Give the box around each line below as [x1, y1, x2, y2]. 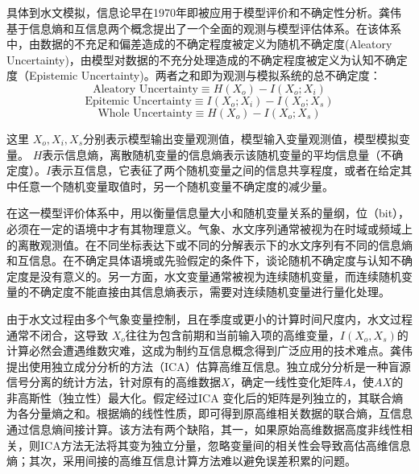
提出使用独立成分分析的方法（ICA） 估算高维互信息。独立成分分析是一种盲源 [6, 357, 411, 374]
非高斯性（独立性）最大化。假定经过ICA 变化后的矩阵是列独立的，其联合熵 [6, 389, 404, 406]
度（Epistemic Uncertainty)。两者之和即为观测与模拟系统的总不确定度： [6, 67, 381, 84]
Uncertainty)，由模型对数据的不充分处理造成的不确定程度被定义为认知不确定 [6, 51, 408, 68]
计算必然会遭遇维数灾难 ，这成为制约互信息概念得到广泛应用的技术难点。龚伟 [6, 342, 413, 359]
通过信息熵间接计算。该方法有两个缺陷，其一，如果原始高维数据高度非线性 [6, 421, 401, 438]
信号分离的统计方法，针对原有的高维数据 [6, 373, 221, 390]
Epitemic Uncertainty [85, 95, 192, 107]
